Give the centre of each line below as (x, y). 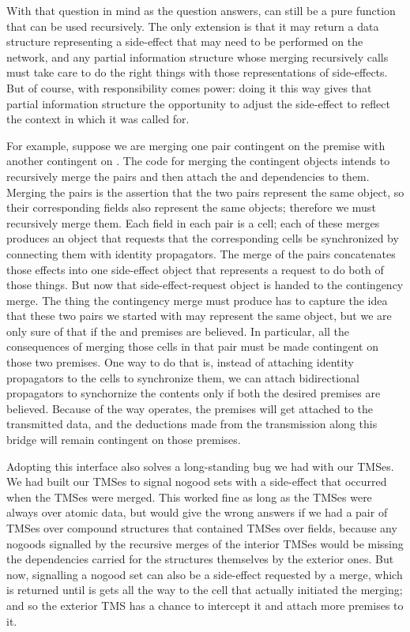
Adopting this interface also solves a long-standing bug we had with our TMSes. (200, 466)
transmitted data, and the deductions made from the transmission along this (192, 424)
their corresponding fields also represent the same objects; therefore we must (191, 207)
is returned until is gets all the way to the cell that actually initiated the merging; (205, 590)
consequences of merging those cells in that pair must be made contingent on (192, 346)
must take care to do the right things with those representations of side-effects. (197, 72)
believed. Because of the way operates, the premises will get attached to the (190, 408)
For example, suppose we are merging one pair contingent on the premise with (196, 145)
